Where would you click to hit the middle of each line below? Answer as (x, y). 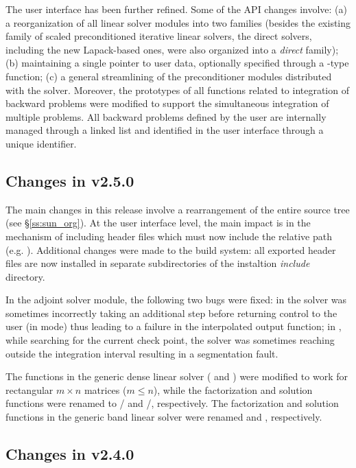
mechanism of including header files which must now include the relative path (169, 236)
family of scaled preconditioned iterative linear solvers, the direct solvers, (159, 36)
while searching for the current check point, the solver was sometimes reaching (170, 340)
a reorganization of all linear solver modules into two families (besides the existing (178, 22)
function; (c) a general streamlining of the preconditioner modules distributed (169, 76)
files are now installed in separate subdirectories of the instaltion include (158, 263)
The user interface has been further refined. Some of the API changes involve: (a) (176, 9)
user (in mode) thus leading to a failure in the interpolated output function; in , (174, 326)
